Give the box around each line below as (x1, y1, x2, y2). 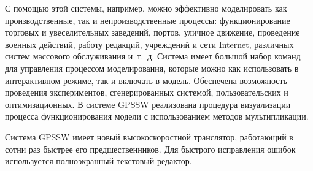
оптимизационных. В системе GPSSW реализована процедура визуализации (5, 97, 291, 110)
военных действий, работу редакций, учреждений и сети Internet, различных (5, 37, 294, 50)
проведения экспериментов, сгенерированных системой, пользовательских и (5, 86, 288, 99)
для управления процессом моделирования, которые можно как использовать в (5, 61, 299, 74)
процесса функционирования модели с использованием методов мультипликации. (5, 110, 309, 123)
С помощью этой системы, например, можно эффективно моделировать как (5, 2, 287, 14)
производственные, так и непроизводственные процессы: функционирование (5, 13, 290, 26)
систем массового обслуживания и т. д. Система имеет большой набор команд (5, 50, 301, 63)
